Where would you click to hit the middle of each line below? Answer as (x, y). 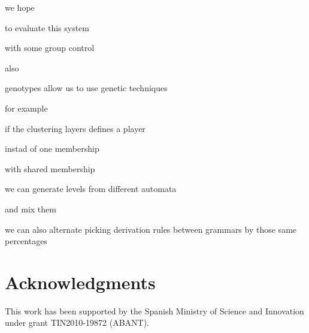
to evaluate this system (47, 27)
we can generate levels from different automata (91, 189)
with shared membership (50, 168)
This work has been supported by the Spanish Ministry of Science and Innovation (154, 310)
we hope (20, 7)
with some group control (50, 48)
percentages (26, 241)
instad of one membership (52, 148)
